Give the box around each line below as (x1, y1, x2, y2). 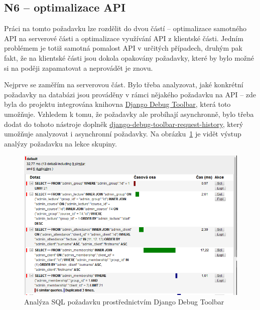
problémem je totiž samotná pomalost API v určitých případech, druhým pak (4, 43, 242, 53)
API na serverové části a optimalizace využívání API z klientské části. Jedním (4, 33, 243, 43)
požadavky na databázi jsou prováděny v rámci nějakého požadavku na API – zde (4, 89, 256, 99)
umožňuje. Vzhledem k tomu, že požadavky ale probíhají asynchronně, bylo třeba (4, 108, 254, 119)
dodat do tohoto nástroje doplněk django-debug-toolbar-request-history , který (4, 118, 243, 129)
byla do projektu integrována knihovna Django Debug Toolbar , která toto (4, 99, 231, 109)
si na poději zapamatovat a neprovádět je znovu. (4, 62, 153, 73)
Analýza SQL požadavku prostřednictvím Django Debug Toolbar (24, 296, 224, 307)
